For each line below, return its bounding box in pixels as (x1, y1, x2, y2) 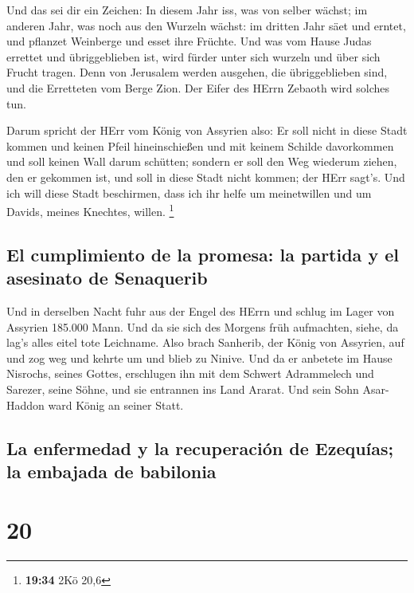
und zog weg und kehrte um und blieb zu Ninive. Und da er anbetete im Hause (6, 349, 393, 366)
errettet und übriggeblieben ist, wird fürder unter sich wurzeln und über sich (6, 48, 381, 65)
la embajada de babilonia (6, 458, 217, 483)
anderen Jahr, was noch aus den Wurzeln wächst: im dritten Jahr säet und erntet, (6, 17, 406, 33)
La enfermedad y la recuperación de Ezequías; (6, 435, 394, 460)
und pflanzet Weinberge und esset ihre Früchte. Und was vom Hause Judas (6, 33, 372, 49)
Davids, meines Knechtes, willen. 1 (6, 201, 174, 219)
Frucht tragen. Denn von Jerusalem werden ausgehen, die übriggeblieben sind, (6, 64, 388, 81)
